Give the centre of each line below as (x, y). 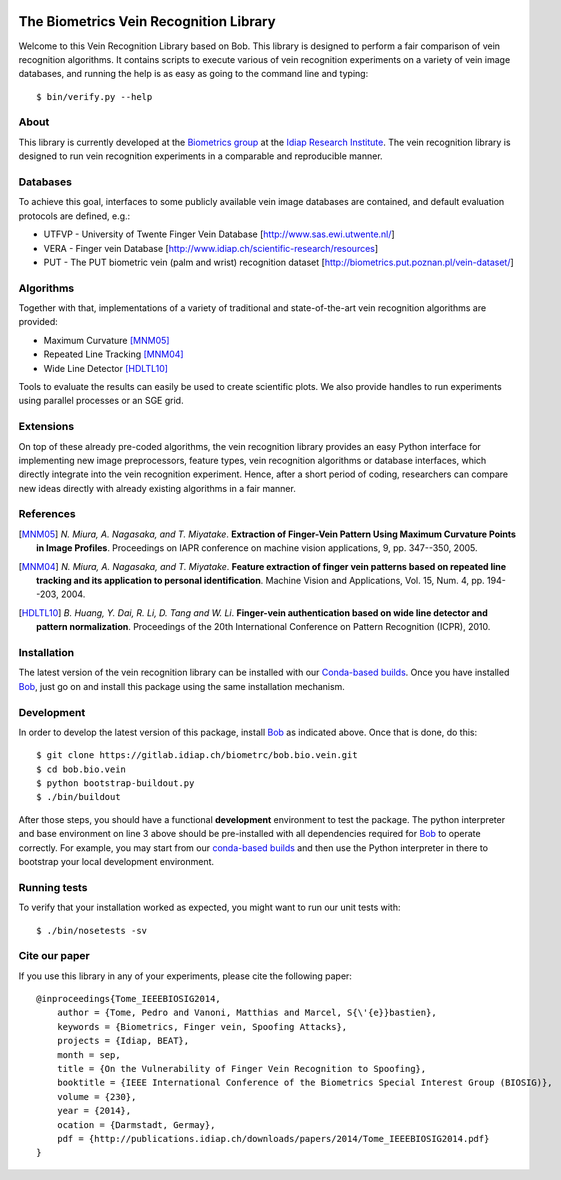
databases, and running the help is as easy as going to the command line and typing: (193, 74)
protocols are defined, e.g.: (74, 216)
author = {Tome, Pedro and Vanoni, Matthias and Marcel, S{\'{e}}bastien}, (246, 1013)
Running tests (53, 887)
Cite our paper (54, 956)
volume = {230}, (96, 1096)
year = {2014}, (94, 1111)
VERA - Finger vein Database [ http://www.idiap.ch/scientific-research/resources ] (211, 248)
